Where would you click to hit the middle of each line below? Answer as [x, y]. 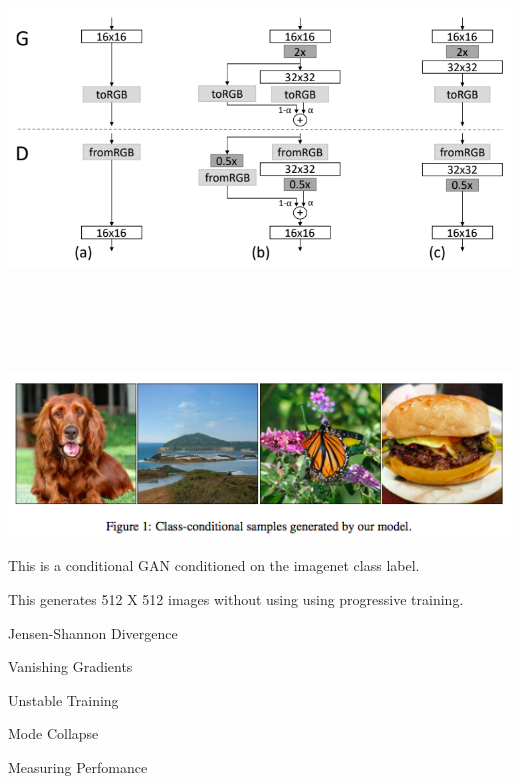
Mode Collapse [53, 733]
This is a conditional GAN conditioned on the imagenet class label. [214, 565]
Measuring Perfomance [78, 766]
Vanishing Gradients [70, 666]
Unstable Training [63, 699]
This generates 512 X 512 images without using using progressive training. [236, 598]
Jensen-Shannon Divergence [93, 632]
